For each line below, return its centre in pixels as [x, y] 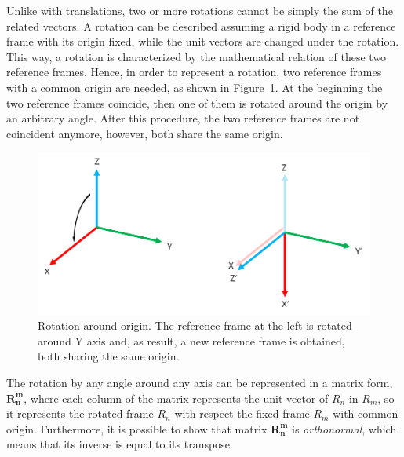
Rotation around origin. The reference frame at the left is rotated [195, 325]
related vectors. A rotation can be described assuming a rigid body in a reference [201, 26]
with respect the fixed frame [242, 413]
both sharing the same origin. [109, 356]
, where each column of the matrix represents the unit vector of [176, 398]
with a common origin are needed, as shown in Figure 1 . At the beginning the [195, 87]
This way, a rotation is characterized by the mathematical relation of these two [197, 56]
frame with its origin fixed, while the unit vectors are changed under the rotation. [203, 41]
